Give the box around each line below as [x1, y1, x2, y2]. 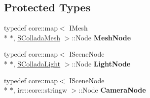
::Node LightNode [72, 58, 131, 68]
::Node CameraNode [78, 85, 146, 95]
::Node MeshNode [72, 32, 131, 42]
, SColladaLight [13, 58, 61, 68]
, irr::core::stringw [13, 85, 67, 95]
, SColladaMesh [13, 32, 61, 42]
